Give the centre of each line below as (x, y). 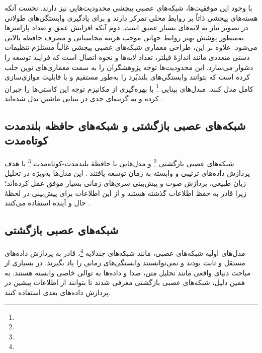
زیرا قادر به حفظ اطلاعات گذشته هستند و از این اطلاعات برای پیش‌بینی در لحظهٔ (126, 193)
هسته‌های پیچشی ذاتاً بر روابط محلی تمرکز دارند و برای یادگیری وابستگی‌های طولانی (131, 17)
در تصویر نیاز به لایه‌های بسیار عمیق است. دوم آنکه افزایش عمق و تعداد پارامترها (126, 27)
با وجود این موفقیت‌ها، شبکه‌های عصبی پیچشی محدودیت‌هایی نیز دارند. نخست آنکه (128, 8)
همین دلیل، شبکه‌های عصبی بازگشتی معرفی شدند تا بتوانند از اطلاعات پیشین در (125, 282)
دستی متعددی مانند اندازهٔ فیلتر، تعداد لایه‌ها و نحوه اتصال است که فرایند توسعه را (127, 57)
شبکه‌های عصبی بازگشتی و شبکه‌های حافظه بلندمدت (125, 125)
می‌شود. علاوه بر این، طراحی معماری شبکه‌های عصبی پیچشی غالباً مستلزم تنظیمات (131, 47)
